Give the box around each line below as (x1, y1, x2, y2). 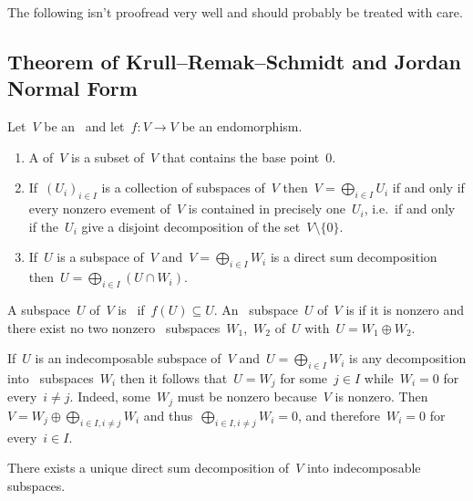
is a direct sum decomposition (270, 247, 437, 266)
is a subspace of (57, 247, 144, 266)
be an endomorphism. (181, 117, 303, 136)
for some (280, 368, 328, 387)
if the (28, 216, 59, 235)
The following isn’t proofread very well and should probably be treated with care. (7, 3, 463, 21)
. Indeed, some (69, 387, 150, 406)
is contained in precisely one (188, 199, 345, 218)
